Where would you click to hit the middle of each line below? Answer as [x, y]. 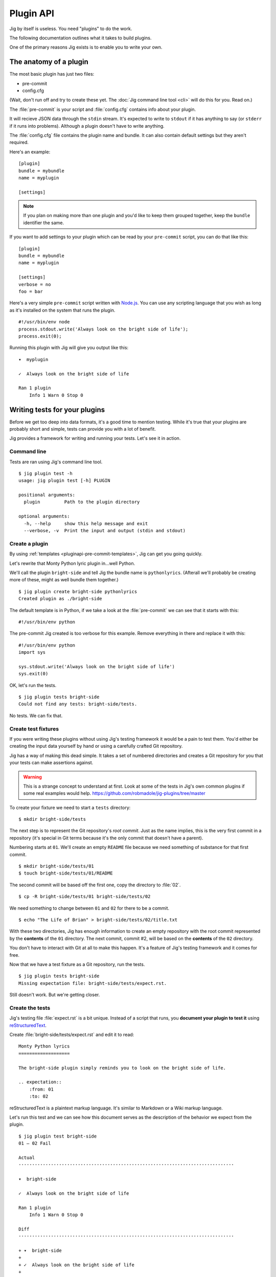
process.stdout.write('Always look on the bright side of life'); [103, 329]
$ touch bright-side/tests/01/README [66, 873]
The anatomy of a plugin [49, 62]
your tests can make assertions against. [51, 763]
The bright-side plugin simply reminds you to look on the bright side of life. [122, 1068]
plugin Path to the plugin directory [82, 502]
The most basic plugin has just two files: [52, 74]
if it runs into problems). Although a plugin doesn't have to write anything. [87, 126]
